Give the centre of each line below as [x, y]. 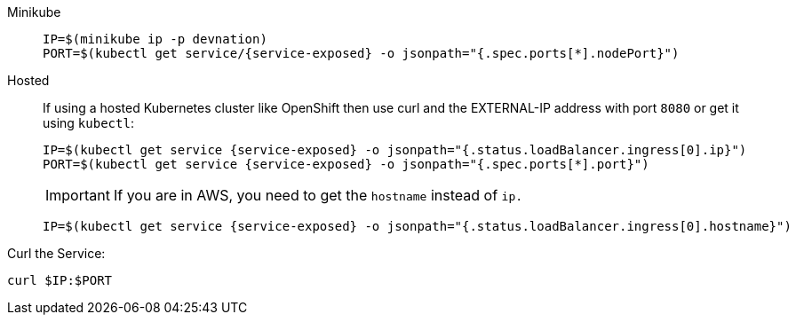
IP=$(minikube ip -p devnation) [155, 39]
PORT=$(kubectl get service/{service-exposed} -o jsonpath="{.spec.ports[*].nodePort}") [361, 53]
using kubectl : [88, 123]
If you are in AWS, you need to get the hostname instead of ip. [318, 195]
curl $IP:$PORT [60, 280]
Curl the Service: [56, 253]
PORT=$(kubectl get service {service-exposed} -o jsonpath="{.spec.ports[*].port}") [346, 164]
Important [78, 195]
